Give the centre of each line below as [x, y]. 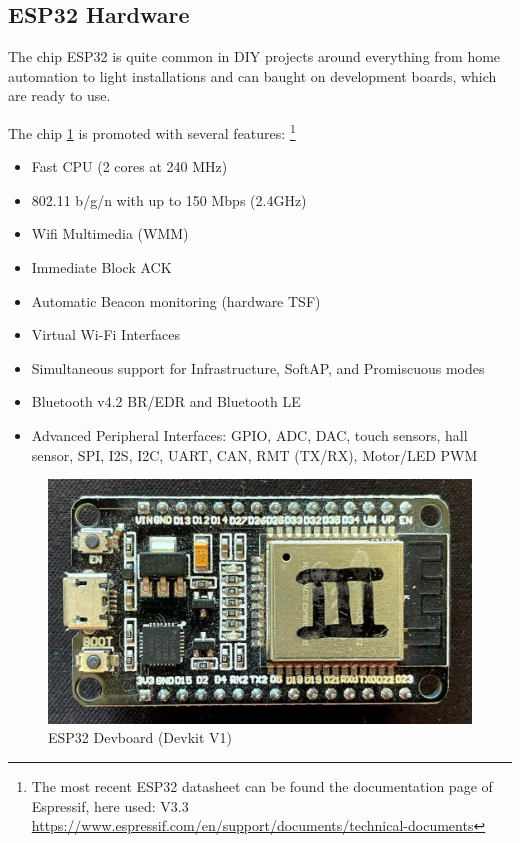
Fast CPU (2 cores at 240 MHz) [129, 166]
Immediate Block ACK [101, 267]
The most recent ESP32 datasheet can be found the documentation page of [262, 786]
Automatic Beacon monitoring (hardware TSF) [176, 300]
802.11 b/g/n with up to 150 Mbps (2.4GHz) [169, 199]
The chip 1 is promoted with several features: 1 [152, 131]
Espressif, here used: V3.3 [110, 805]
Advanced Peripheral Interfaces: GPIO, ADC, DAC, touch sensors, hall [249, 434]
